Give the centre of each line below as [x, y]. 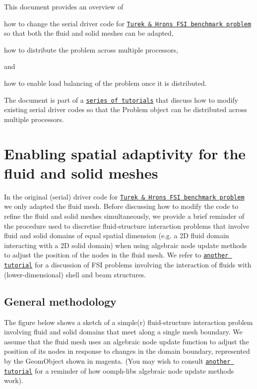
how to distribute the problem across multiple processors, [91, 49]
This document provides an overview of [64, 6]
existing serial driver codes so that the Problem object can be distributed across [126, 109]
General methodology [60, 301]
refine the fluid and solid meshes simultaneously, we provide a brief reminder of [124, 216]
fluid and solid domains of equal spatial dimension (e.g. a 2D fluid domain [117, 235]
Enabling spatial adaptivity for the [125, 153]
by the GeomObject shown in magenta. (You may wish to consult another [117, 360]
